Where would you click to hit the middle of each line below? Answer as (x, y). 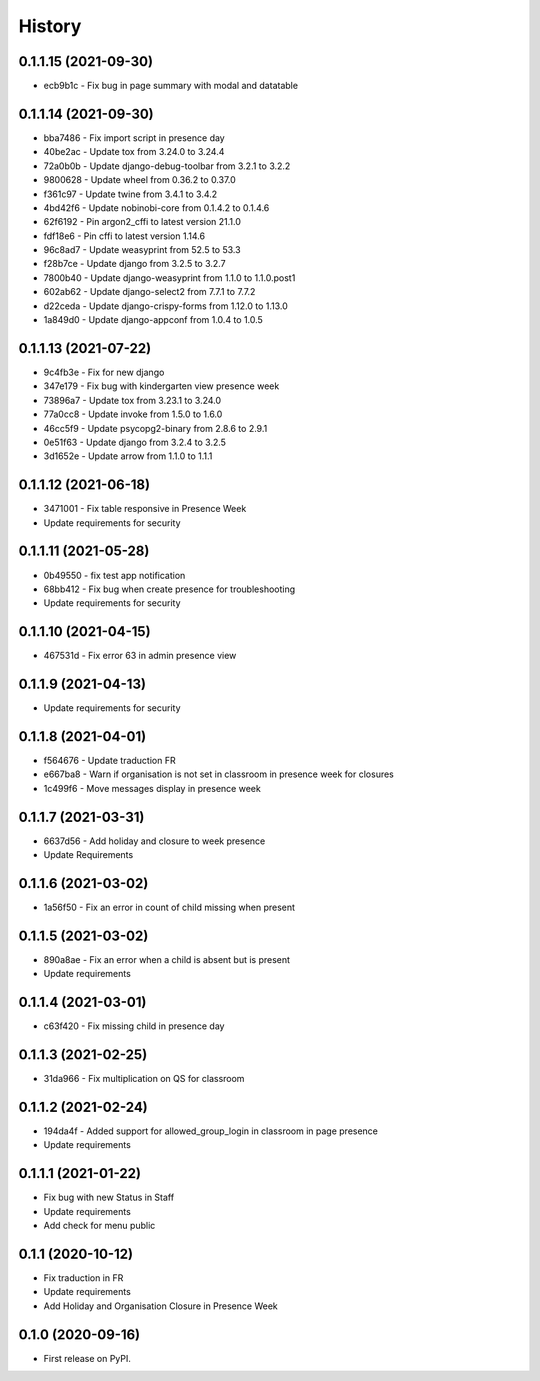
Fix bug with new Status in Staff (109, 1197)
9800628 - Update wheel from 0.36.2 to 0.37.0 (140, 180)
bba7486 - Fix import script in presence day (134, 137)
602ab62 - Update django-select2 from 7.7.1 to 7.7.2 (149, 292)
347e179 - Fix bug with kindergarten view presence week (161, 386)
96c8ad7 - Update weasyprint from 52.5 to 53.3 (142, 250)
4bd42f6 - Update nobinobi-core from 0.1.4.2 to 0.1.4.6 (156, 207)
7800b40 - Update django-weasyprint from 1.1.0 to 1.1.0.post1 (169, 277)
